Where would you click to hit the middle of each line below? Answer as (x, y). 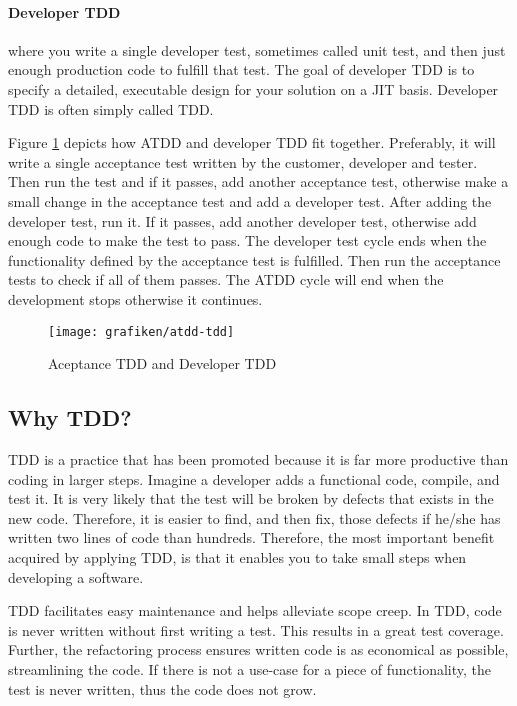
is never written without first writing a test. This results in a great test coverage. (256, 629)
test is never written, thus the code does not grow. (162, 688)
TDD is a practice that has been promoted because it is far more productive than (258, 458)
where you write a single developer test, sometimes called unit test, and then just (257, 49)
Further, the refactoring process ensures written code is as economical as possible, (258, 649)
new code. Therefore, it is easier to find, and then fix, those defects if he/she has (254, 517)
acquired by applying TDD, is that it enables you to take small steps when (237, 556)
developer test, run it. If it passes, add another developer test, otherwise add (242, 220)
